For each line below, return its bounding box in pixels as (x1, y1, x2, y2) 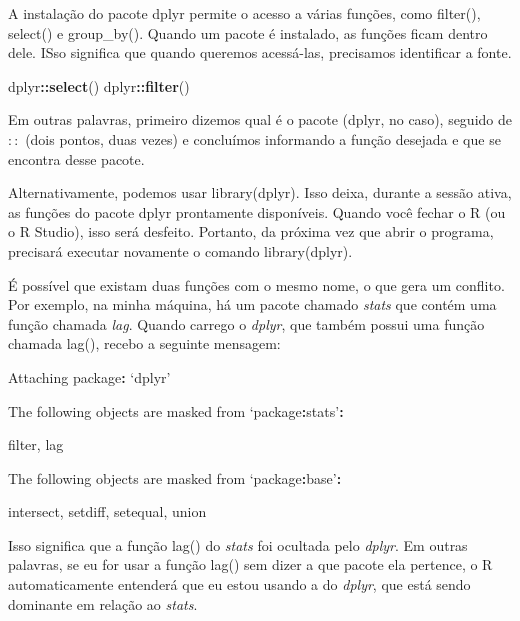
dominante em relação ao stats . (8, 593, 198, 614)
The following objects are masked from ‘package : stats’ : (8, 400, 344, 421)
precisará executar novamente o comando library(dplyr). (8, 240, 353, 261)
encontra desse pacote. (8, 148, 145, 169)
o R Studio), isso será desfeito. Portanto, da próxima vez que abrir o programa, (8, 221, 494, 242)
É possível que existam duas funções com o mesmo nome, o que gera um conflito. (8, 274, 505, 295)
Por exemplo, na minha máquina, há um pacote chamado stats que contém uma (8, 294, 497, 315)
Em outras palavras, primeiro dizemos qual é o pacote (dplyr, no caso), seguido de (8, 109, 512, 130)
